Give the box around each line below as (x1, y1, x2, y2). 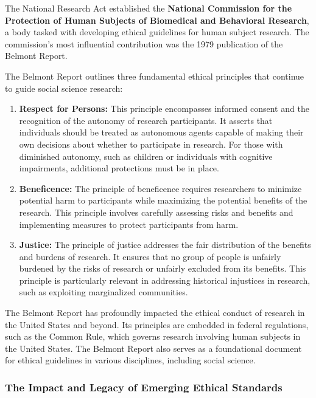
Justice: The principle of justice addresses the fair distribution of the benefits (19, 238, 311, 251)
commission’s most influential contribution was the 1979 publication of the (5, 37, 283, 50)
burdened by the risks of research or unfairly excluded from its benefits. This (19, 262, 306, 275)
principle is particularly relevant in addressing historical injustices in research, (19, 273, 311, 286)
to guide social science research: (5, 81, 123, 94)
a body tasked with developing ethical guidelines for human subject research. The (5, 26, 309, 38)
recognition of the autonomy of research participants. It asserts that (19, 114, 273, 126)
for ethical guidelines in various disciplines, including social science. (5, 354, 256, 366)
